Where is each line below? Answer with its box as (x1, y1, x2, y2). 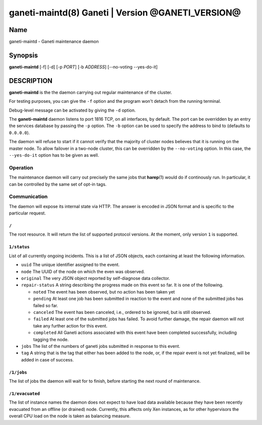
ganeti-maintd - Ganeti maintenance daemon (9, 39, 99, 45)
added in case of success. (21, 357, 74, 362)
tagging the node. (33, 336, 69, 342)
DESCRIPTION (9, 77, 53, 85)
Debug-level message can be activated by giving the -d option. (9, 107, 136, 113)
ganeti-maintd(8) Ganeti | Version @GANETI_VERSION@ (9, 7, 241, 18)
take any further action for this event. (33, 323, 108, 328)
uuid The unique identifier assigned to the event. (21, 262, 120, 268)
